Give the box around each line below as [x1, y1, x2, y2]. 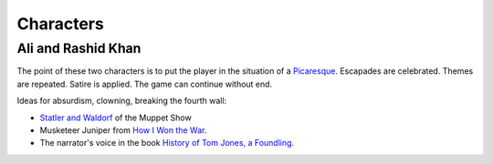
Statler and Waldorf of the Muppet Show [39, 112, 192, 123]
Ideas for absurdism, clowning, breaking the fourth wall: [16, 96, 227, 107]
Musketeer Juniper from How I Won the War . [39, 124, 207, 136]
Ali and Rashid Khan [16, 40, 142, 56]
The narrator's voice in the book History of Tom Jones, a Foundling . [39, 138, 295, 149]
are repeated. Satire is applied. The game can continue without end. [16, 78, 273, 89]
